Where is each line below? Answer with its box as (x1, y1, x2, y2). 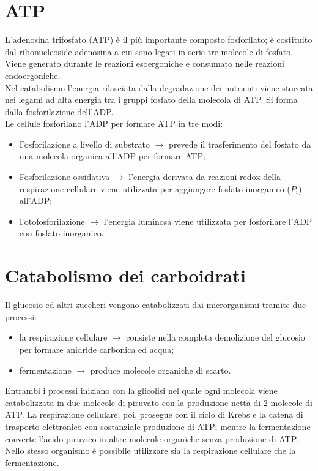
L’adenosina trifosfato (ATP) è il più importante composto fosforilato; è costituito (5, 33, 312, 46)
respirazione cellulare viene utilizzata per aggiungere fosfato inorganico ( (19, 182, 290, 195)
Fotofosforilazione (19, 214, 85, 227)
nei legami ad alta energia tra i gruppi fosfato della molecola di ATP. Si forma (5, 93, 298, 106)
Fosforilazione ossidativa (19, 170, 110, 183)
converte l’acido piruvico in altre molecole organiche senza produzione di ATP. (5, 432, 298, 445)
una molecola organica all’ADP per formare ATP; (19, 149, 205, 162)
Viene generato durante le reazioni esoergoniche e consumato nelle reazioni (5, 57, 284, 70)
